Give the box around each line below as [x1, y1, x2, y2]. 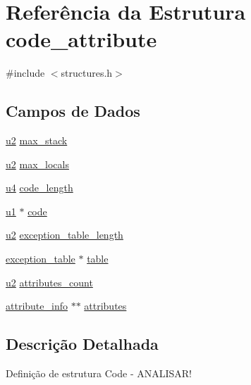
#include [6, 65, 45, 80]
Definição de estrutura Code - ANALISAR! [6, 366, 192, 381]
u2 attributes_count [6, 274, 93, 289]
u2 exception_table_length [6, 227, 123, 242]
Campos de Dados [6, 100, 140, 122]
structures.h [61, 65, 113, 80]
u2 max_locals [6, 156, 69, 171]
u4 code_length [6, 180, 73, 195]
